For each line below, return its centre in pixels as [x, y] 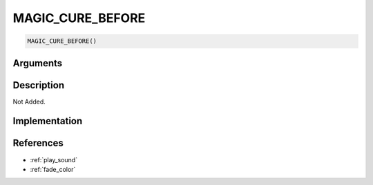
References [38, 143]
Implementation [48, 121]
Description [39, 85]
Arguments [38, 63]
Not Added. [29, 101]
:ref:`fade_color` [53, 169]
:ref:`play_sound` [54, 159]
